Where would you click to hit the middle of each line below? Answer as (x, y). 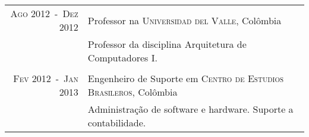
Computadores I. (122, 58)
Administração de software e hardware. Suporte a (190, 109)
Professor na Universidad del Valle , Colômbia (185, 20)
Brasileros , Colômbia (133, 92)
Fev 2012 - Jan (46, 78)
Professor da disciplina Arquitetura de (167, 44)
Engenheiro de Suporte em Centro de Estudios (186, 78)
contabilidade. (117, 123)
